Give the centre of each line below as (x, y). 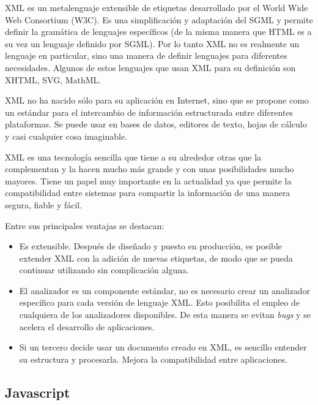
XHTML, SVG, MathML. (53, 79)
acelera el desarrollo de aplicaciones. (87, 326)
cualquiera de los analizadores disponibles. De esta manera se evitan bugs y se (165, 315)
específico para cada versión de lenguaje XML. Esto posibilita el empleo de (159, 302)
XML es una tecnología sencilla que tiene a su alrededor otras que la (133, 157)
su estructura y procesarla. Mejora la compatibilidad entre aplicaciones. (153, 359)
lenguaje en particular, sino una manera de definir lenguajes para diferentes (146, 55)
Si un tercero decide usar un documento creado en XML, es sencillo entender (163, 347)
